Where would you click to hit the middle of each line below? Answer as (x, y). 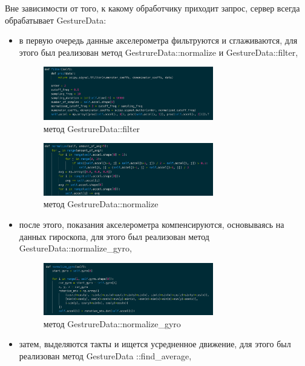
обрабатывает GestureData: (56, 20)
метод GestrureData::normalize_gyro (112, 323)
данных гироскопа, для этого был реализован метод (114, 236)
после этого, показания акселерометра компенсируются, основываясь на (152, 224)
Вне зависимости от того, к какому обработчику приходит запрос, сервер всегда (152, 8)
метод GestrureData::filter (92, 128)
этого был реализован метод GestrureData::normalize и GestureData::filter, (159, 52)
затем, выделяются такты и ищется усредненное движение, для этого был (155, 344)
